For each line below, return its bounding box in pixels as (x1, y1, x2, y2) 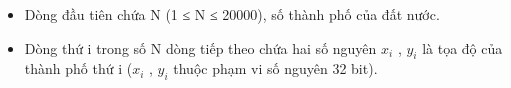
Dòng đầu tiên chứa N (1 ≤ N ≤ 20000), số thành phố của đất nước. (24, 4, 440, 24)
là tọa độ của (422, 37, 503, 58)
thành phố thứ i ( (24, 58, 133, 79)
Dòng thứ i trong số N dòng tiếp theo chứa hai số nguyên (24, 37, 377, 58)
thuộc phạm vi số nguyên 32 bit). (173, 58, 378, 79)
